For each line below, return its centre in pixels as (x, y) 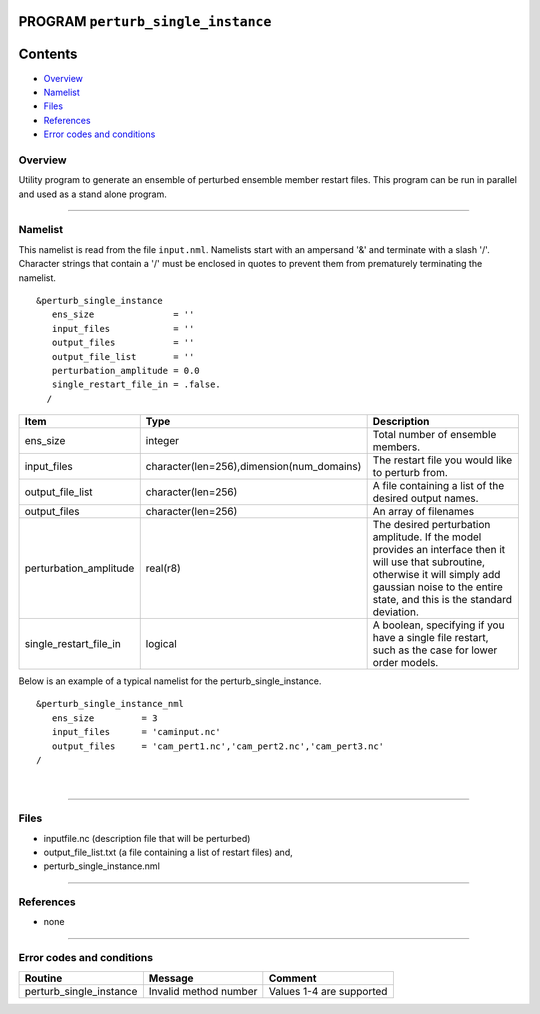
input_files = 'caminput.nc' (136, 732)
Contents (48, 54)
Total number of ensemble (434, 435)
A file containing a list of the (438, 486)
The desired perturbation (431, 525)
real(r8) (163, 568)
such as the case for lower (435, 650)
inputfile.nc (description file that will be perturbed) (147, 838)
